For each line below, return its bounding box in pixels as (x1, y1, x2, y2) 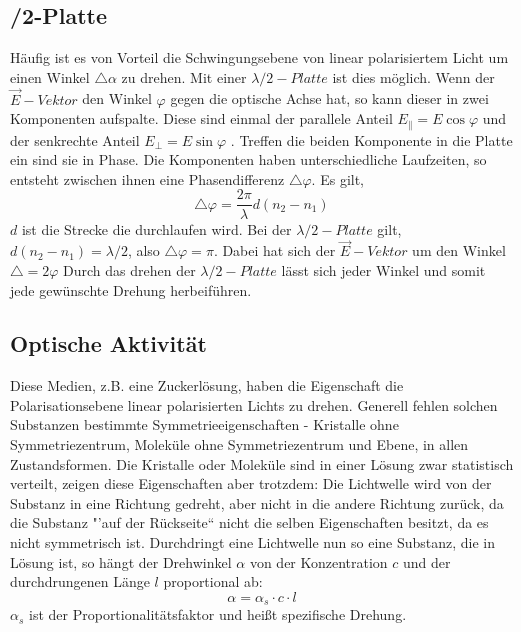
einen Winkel (10, 66, 90, 87)
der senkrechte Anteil (10, 129, 140, 150)
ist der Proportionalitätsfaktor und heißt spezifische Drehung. (29, 604, 407, 625)
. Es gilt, (311, 168, 364, 189)
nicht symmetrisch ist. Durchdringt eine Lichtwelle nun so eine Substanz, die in (10, 532, 496, 553)
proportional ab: (163, 571, 263, 592)
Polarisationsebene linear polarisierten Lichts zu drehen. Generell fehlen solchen (10, 394, 498, 415)
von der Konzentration (249, 551, 388, 572)
